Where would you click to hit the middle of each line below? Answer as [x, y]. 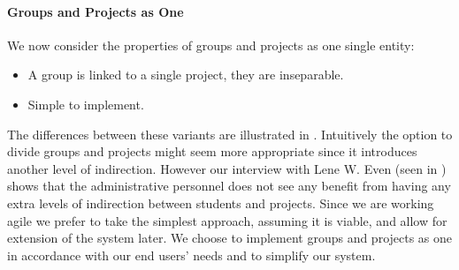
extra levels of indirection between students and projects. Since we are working [221, 202]
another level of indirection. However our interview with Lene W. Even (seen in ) [227, 168]
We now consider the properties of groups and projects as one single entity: [211, 45]
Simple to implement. [86, 104]
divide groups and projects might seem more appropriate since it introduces [212, 151]
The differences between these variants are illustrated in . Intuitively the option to [230, 134]
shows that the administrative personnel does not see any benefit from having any [229, 186]
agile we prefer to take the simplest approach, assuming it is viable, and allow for [227, 220]
